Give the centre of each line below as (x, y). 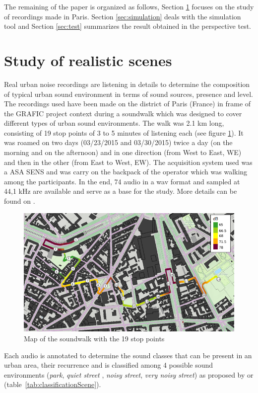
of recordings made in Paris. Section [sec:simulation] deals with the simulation (123, 16)
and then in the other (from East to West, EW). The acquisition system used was (128, 162)
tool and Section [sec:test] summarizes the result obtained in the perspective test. (128, 26)
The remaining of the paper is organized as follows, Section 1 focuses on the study (129, 6)
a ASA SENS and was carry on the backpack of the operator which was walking (126, 172)
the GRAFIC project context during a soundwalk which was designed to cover (123, 113)
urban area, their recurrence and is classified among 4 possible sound (109, 365)
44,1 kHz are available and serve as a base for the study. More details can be (121, 191)
